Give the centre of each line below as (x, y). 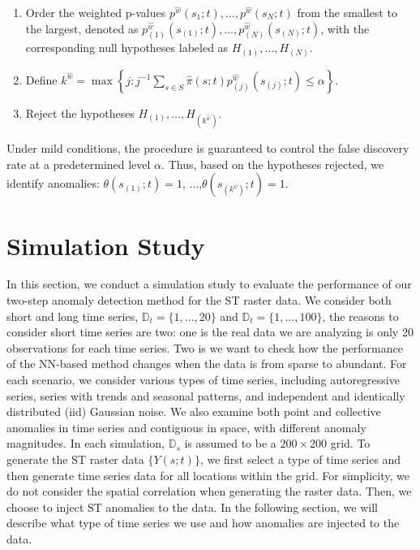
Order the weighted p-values (96, 12)
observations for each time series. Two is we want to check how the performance (205, 347)
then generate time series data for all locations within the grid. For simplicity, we (208, 475)
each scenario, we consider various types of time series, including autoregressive (203, 380)
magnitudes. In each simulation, (86, 443)
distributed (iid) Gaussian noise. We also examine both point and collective (194, 411)
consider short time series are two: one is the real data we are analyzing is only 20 (210, 332)
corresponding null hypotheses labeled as (127, 48)
